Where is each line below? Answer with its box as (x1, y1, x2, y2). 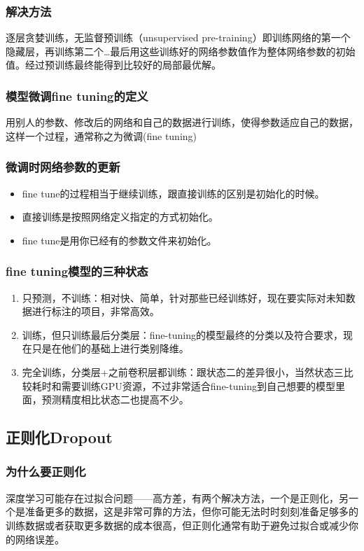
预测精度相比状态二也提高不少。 (41, 392, 189, 407)
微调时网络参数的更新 (6, 158, 120, 176)
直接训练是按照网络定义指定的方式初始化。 (22, 209, 218, 224)
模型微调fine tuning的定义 (6, 87, 148, 104)
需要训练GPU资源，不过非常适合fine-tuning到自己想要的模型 (61, 378, 335, 393)
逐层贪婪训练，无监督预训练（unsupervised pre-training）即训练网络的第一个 (6, 30, 351, 45)
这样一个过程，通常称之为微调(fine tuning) (6, 128, 197, 143)
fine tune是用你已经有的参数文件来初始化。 (22, 232, 217, 247)
